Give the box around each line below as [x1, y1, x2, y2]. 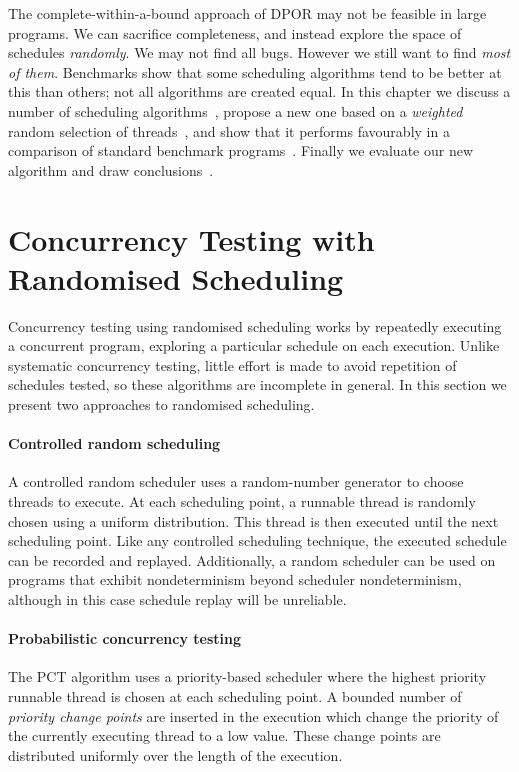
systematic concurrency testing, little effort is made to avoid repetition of [8, 354, 457, 375]
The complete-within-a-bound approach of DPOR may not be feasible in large [8, 3, 487, 23]
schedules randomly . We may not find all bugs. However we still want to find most [8, 42, 511, 63]
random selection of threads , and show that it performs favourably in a [8, 120, 450, 141]
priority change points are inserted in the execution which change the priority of [8, 705, 499, 726]
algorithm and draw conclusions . [8, 159, 214, 180]
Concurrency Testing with [8, 218, 375, 259]
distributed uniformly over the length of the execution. [8, 744, 343, 765]
